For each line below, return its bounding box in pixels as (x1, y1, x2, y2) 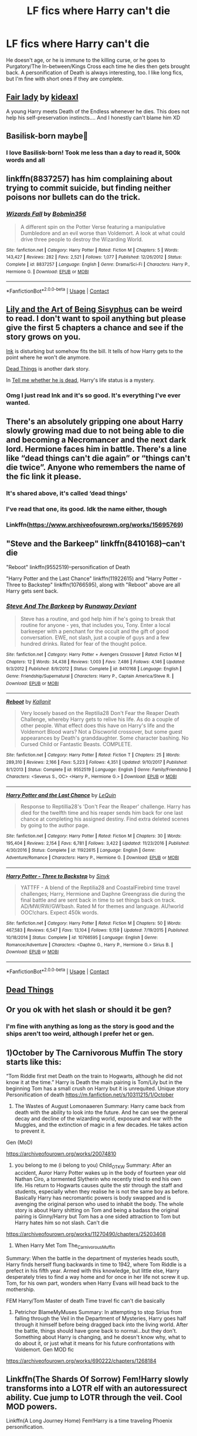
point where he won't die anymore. (6, 354, 90, 361)
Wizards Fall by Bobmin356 (6, 210, 87, 218)
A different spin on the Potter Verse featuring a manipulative (20, 223, 166, 230)
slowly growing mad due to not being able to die (6, 426, 185, 436)
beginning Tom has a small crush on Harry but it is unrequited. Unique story (6, 1085, 189, 1092)
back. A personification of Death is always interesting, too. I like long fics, (6, 69, 184, 76)
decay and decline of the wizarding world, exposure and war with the (14, 1115, 182, 1122)
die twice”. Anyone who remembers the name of (6, 462, 186, 473)
